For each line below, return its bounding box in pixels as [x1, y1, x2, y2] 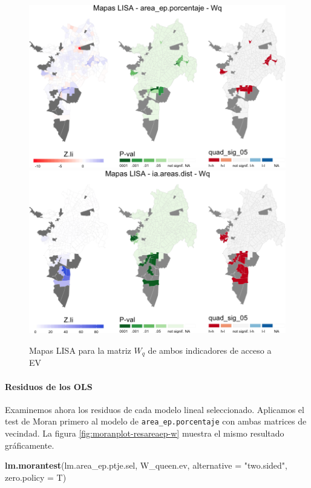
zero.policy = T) [5, 470, 67, 483]
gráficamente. [5, 438, 54, 451]
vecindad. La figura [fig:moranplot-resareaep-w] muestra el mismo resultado [5, 427, 284, 440]
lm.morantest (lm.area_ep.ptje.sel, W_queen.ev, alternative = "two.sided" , [5, 459, 288, 472]
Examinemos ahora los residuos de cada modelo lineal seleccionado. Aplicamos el [5, 403, 304, 415]
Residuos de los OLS [5, 380, 93, 392]
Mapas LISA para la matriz [29, 344, 131, 356]
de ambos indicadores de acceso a [148, 344, 272, 356]
